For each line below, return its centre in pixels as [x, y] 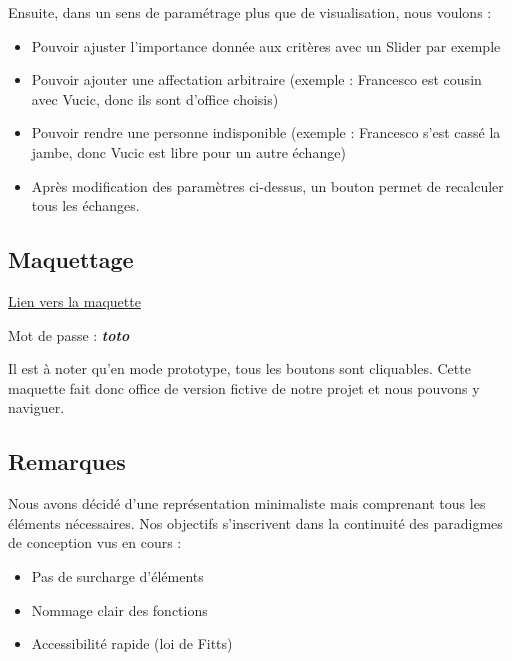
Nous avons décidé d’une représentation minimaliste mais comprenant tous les [247, 503]
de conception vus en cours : [95, 542]
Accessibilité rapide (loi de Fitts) [132, 643]
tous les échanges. [85, 205]
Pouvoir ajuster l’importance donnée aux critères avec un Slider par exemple [266, 45]
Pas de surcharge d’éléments [117, 575]
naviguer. [36, 407]
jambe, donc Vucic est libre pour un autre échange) [188, 151]
